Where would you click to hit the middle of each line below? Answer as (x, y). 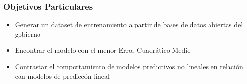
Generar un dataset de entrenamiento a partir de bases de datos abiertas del (129, 24)
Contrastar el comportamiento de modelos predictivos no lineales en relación (129, 66)
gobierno (28, 34)
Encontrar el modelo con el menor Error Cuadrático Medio (103, 50)
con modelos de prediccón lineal (62, 76)
